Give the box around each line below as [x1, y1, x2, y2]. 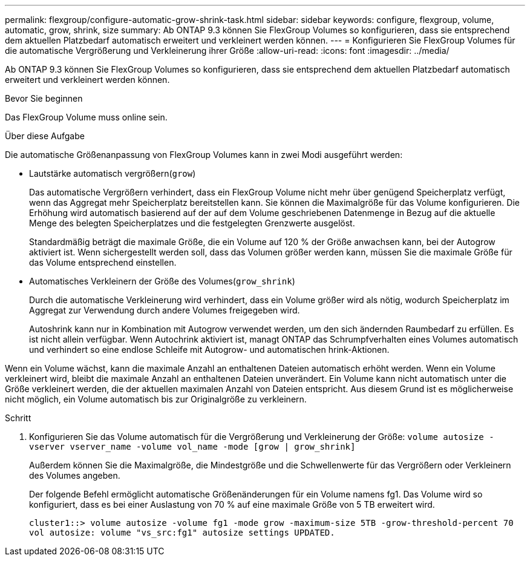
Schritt [5, 413, 31, 423]
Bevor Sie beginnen [5, 93, 83, 103]
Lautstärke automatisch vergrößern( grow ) [29, 168, 196, 179]
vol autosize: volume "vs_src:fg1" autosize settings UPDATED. [29, 528, 335, 537]
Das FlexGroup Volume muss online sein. [5, 112, 168, 122]
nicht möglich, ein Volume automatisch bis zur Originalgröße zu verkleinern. [5, 394, 307, 404]
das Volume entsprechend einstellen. [29, 257, 177, 267]
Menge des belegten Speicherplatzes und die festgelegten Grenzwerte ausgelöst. [29, 218, 355, 228]
